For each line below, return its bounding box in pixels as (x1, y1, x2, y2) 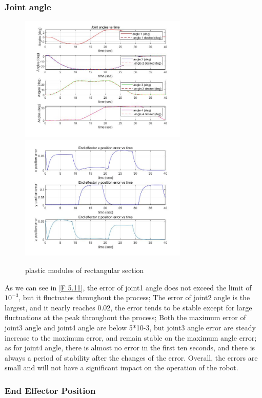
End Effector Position (5, 384, 96, 396)
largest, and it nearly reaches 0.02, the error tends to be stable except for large (5, 302, 252, 312)
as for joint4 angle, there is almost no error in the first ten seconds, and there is (5, 342, 255, 353)
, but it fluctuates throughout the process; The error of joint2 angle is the (18, 292, 250, 303)
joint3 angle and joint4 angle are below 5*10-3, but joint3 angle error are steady (5, 322, 256, 332)
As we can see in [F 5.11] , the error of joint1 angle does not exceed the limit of (5, 282, 252, 292)
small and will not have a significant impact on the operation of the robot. (5, 362, 238, 373)
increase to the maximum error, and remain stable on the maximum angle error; (5, 332, 257, 343)
